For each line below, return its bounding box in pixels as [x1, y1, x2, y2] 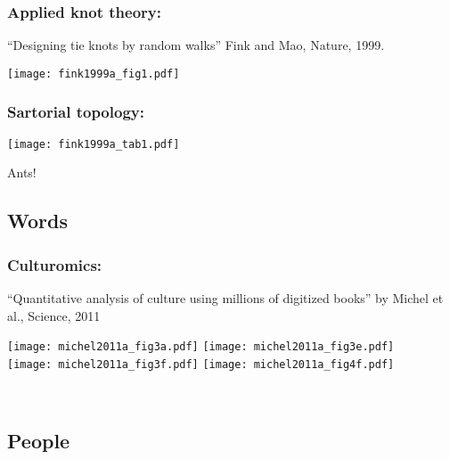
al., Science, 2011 [7, 306, 101, 324]
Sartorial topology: [7, 101, 144, 123]
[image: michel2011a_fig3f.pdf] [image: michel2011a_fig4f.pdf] [7, 357, 395, 371]
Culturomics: [7, 253, 102, 275]
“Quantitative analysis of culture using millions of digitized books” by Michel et [7, 288, 444, 307]
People [7, 427, 70, 455]
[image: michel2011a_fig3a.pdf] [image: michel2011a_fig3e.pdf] [7, 340, 395, 354]
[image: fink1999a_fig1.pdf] [7, 67, 180, 80]
